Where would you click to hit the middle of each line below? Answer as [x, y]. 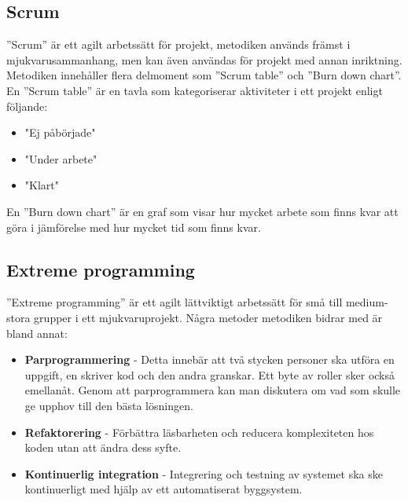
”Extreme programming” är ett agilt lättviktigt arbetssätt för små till [175, 302]
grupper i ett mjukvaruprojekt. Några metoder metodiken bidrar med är [208, 317]
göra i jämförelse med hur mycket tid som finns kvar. [134, 227]
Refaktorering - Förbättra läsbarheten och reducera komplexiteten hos [199, 432]
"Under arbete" [61, 158]
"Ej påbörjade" [60, 132]
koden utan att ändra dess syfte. [103, 447]
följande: [27, 106]
